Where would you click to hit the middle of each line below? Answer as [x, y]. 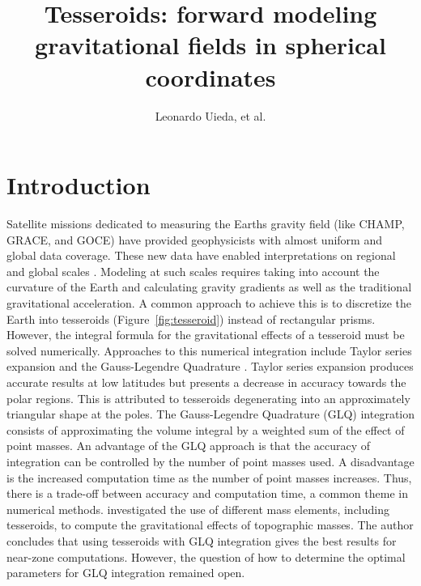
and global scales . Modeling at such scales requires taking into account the [193, 271]
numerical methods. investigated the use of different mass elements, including [198, 509]
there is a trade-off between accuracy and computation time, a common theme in [207, 493]
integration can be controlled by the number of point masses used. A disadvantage [210, 461]
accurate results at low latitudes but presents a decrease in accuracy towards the [206, 382]
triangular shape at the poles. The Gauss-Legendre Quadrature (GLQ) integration [210, 414]
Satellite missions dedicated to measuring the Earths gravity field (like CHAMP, [206, 224]
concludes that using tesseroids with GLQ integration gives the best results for [202, 540]
